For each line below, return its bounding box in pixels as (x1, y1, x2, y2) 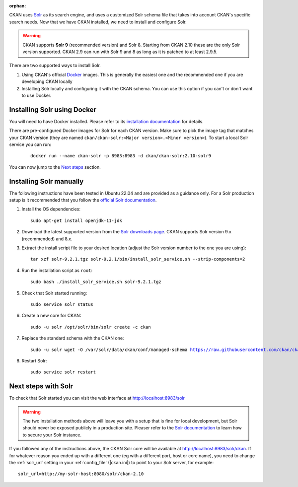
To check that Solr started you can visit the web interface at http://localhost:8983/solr (9, 395, 185, 401)
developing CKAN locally (21, 78, 73, 84)
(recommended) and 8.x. (21, 236, 73, 242)
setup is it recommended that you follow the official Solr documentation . (9, 197, 157, 203)
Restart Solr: (21, 357, 47, 363)
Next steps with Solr (9, 382, 74, 391)
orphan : (9, 3, 26, 8)
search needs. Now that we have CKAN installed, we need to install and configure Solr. (9, 19, 187, 25)
